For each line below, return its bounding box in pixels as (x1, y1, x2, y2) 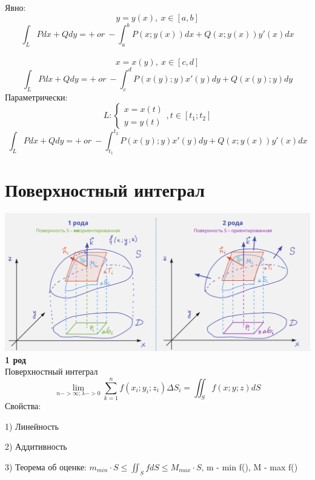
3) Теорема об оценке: (5, 460, 87, 473)
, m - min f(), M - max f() (201, 460, 298, 473)
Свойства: (5, 399, 41, 412)
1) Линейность (5, 419, 59, 432)
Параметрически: (5, 90, 68, 103)
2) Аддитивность (5, 440, 67, 453)
